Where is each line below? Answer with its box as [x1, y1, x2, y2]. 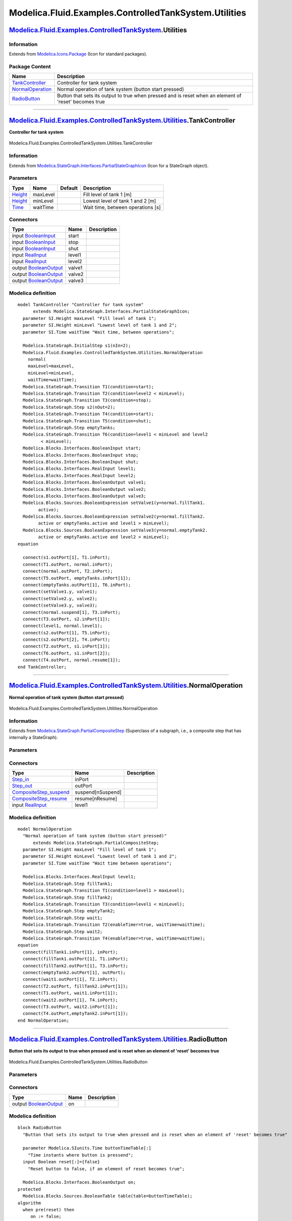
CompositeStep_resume [12, 795, 67, 802]
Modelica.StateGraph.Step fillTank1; [22, 881, 113, 886]
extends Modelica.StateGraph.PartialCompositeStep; [33, 840, 159, 845]
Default [60, 185, 78, 191]
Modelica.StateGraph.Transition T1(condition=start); [22, 384, 154, 389]
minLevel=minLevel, [27, 370, 75, 376]
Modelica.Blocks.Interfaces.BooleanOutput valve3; [22, 493, 146, 499]
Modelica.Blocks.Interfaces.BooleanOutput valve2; [22, 486, 146, 492]
